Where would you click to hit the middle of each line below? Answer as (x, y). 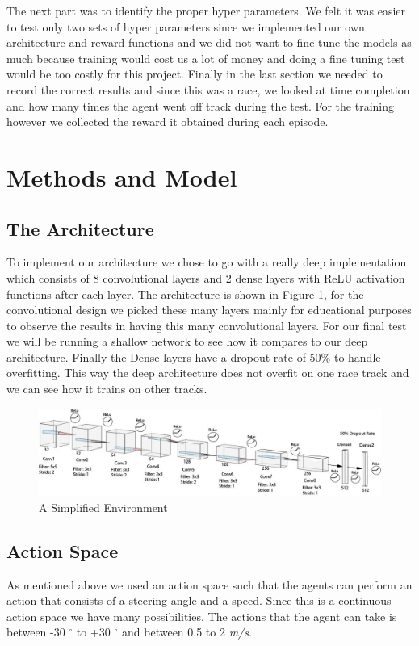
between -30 (36, 632)
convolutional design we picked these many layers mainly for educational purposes (209, 310)
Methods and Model (122, 176)
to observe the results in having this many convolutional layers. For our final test (207, 325)
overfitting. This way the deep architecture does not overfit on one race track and (208, 373)
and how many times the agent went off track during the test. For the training (200, 105)
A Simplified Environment (103, 507)
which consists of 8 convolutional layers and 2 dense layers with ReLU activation (206, 277)
